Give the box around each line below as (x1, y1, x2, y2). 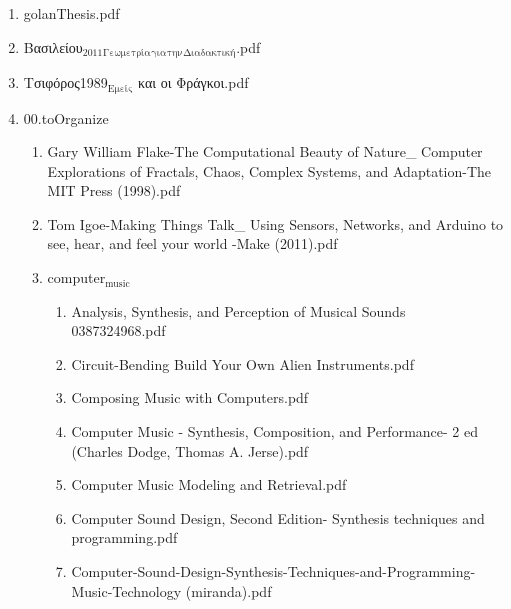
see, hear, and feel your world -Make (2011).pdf (47, 233, 338, 254)
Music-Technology (71, 580, 182, 601)
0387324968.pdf (71, 320, 166, 341)
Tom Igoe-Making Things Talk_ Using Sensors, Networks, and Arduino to (47, 213, 504, 234)
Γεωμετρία (103, 48, 151, 59)
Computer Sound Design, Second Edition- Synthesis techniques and (71, 507, 485, 528)
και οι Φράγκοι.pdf (138, 72, 249, 93)
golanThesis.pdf (23, 3, 120, 23)
